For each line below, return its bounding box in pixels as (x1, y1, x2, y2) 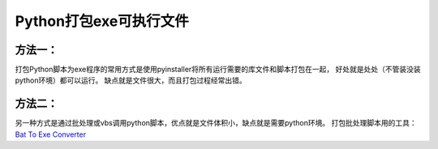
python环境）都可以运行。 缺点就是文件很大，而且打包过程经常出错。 (15, 75, 247, 85)
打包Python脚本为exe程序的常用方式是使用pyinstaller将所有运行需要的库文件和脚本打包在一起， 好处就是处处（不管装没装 (15, 65, 421, 74)
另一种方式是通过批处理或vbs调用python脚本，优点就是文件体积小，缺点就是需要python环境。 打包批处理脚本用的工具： (15, 118, 417, 128)
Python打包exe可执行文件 (15, 12, 190, 30)
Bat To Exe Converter (15, 130, 87, 139)
